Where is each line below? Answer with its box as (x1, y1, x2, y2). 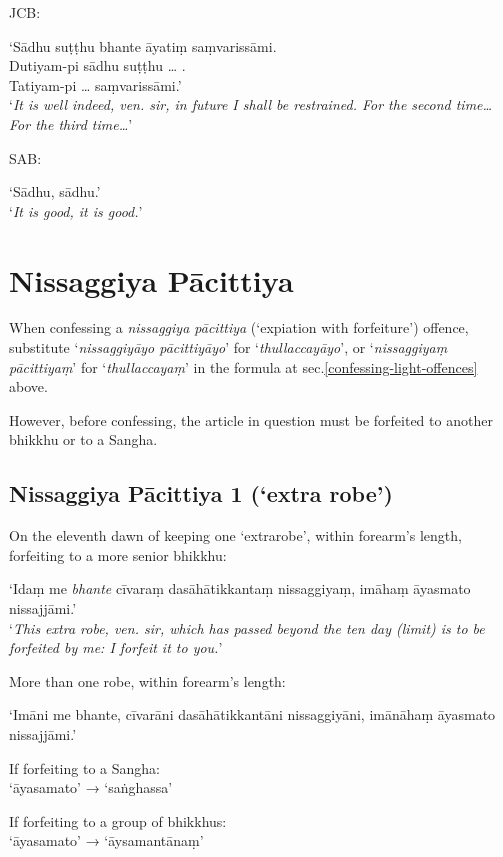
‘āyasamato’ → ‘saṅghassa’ (9, 777, 173, 798)
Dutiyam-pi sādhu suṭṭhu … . (9, 55, 186, 76)
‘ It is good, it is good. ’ (9, 200, 143, 221)
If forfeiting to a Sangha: (9, 757, 160, 778)
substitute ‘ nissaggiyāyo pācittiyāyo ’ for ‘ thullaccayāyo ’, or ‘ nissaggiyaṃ (9, 337, 448, 358)
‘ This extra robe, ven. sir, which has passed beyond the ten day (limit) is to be (9, 617, 485, 638)
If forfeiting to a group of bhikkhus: (9, 810, 227, 831)
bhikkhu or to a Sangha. (9, 429, 158, 450)
